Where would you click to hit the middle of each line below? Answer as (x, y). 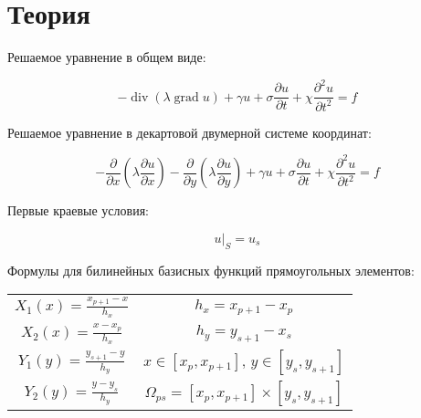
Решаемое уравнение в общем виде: (107, 57)
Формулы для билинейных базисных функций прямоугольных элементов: (211, 270)
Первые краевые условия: (78, 210)
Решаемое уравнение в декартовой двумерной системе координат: (189, 132)
